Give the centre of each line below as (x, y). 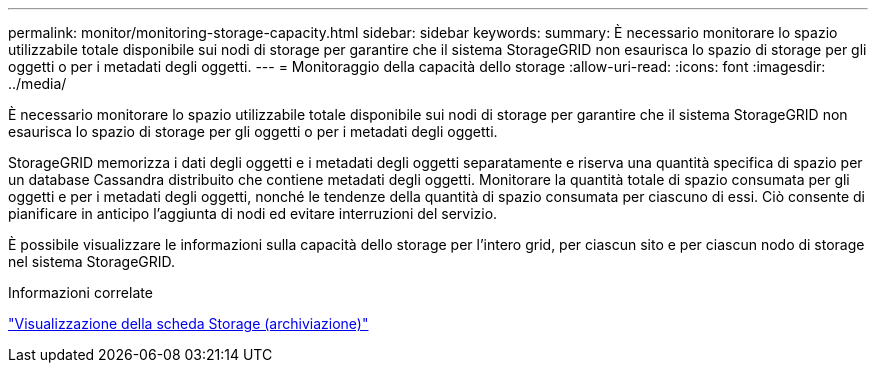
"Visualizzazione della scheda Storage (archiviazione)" (188, 323)
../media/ (37, 83)
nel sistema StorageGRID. (92, 261)
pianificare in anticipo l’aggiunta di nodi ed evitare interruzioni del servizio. (253, 213)
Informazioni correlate (80, 292)
